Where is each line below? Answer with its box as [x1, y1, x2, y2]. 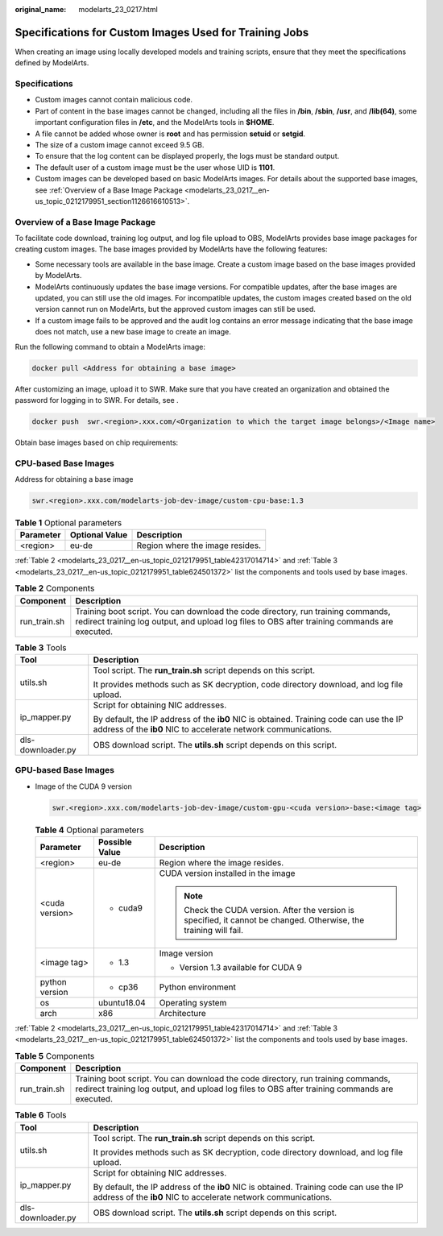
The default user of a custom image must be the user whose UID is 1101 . [35, 162, 275, 172]
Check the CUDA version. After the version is [184, 905, 354, 916]
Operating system [159, 998, 227, 1009]
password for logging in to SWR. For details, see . [14, 395, 179, 404]
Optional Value [69, 529, 128, 541]
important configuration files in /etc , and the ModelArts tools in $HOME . [35, 118, 275, 127]
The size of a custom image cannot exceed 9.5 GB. [35, 140, 205, 149]
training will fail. [184, 925, 244, 936]
